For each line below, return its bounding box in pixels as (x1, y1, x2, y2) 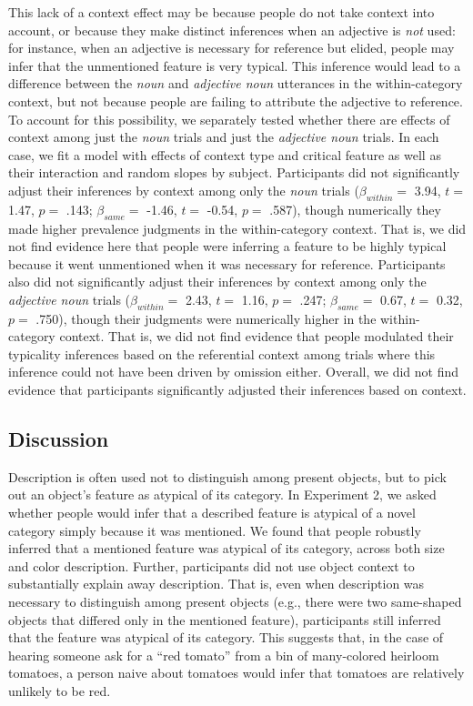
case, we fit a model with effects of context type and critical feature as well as (8, 145, 441, 164)
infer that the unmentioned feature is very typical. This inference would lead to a (8, 55, 461, 75)
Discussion (8, 425, 109, 453)
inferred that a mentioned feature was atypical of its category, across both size (8, 539, 445, 558)
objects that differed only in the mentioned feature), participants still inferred (8, 610, 441, 629)
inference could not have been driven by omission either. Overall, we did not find (8, 362, 458, 381)
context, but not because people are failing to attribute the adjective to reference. (8, 91, 463, 110)
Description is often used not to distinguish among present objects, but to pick (8, 467, 447, 486)
